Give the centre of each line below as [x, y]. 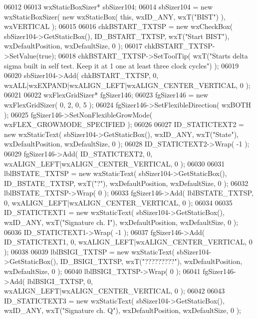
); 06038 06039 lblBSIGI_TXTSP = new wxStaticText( [89, 251]
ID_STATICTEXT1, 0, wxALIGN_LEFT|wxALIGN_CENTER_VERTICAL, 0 [128, 242]
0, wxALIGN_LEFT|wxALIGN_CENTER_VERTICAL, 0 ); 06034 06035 [118, 202]
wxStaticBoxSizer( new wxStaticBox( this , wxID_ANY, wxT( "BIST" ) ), [115, 16]
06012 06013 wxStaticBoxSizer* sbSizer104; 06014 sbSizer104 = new [109, 6]
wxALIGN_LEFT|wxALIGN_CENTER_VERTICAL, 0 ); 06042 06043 [115, 291]
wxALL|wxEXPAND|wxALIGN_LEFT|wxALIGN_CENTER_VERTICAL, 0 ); [127, 85]
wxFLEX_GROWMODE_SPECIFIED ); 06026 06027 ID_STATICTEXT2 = [124, 124]
